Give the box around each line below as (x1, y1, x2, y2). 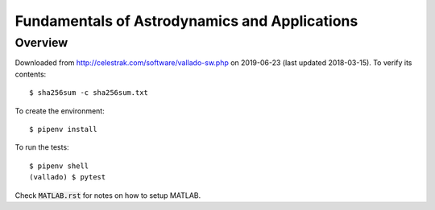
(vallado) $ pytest (29, 173, 106, 182)
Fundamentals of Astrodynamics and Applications (14, 12, 358, 30)
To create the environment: (14, 105, 105, 116)
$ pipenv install (29, 125, 97, 134)
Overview (14, 35, 68, 50)
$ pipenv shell (29, 161, 89, 171)
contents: (14, 69, 47, 79)
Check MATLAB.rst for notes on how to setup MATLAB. (14, 190, 201, 200)
